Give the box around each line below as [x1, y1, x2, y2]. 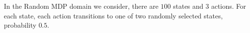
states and [173, 1, 203, 11]
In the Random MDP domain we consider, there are [4, 1, 158, 11]
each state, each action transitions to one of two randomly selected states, [4, 10, 223, 20]
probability [4, 20, 36, 30]
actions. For [211, 1, 246, 11]
